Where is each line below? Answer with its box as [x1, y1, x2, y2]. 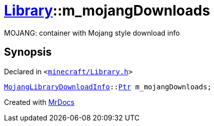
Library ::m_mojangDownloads [4, 2, 210, 19]
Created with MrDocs [4, 97, 75, 106]
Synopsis [4, 46, 52, 59]
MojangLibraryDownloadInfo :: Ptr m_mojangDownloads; [4, 82, 212, 91]
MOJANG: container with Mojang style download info [4, 28, 180, 37]
